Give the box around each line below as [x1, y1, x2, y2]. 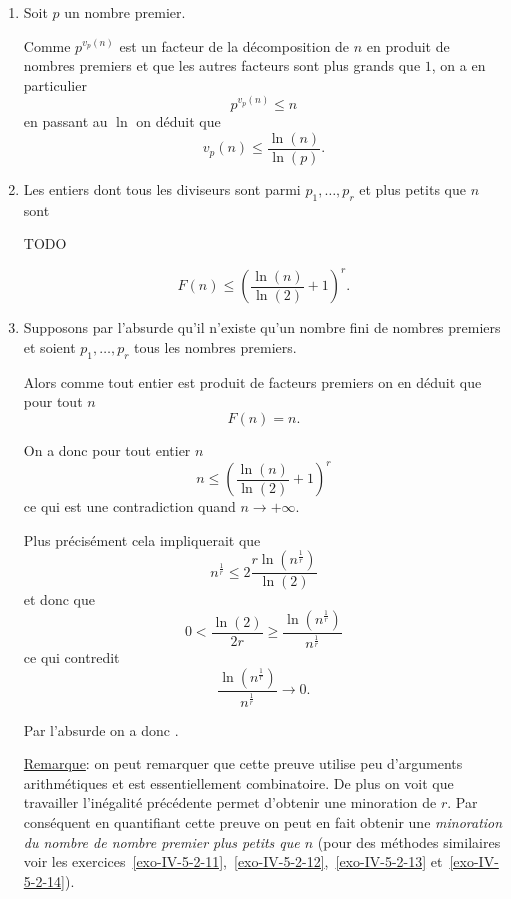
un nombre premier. [64, 2, 186, 22]
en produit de [366, 35, 450, 56]
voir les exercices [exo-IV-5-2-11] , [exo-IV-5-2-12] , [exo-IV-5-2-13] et [23, 851, 443, 872]
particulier [23, 74, 87, 95]
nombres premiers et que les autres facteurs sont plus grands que [23, 55, 421, 76]
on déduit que [136, 111, 221, 132]
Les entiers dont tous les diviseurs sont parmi [23, 178, 301, 199]
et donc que [23, 589, 95, 610]
